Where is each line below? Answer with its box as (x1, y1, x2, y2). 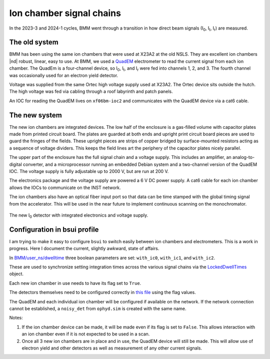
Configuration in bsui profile (9, 225, 99, 234)
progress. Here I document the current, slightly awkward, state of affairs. (9, 246, 159, 252)
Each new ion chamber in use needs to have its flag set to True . (9, 280, 141, 286)
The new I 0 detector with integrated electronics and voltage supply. (9, 212, 148, 219)
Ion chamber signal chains (9, 8, 121, 19)
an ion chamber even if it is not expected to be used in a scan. (21, 331, 150, 337)
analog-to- (232, 154, 255, 160)
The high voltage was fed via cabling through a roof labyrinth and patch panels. (9, 88, 173, 95)
